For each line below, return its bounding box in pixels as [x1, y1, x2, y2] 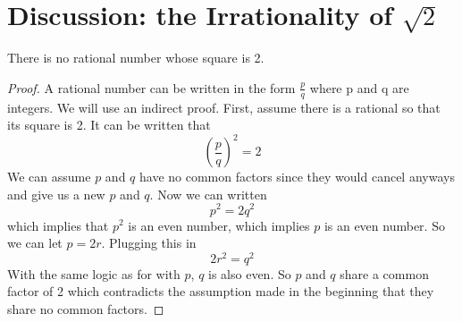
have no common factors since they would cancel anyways [139, 167, 455, 186]
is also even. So [208, 264, 291, 283]
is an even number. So [323, 216, 445, 234]
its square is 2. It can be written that [7, 115, 211, 134]
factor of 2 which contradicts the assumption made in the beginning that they [7, 282, 434, 301]
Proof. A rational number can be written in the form [7, 78, 296, 97]
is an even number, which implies [128, 216, 310, 234]
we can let [7, 233, 63, 252]
